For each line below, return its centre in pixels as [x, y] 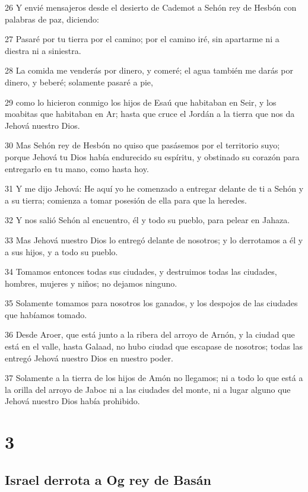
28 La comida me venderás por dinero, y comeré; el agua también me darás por [149, 70]
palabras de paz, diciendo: [52, 19]
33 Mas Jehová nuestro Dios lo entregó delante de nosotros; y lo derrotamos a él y [154, 239]
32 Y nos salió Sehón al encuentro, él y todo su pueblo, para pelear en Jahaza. [147, 220]
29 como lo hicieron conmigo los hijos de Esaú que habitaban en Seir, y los [141, 102]
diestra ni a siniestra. [43, 50]
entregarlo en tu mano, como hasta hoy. [77, 168]
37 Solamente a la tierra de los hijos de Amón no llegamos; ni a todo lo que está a [154, 378]
